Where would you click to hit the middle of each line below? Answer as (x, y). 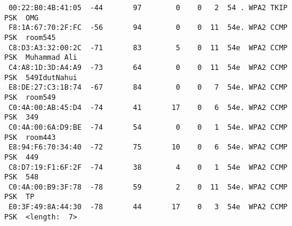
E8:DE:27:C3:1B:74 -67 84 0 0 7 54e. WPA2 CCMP (148, 88)
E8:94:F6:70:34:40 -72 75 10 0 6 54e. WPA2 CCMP (148, 147)
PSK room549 (30, 97)
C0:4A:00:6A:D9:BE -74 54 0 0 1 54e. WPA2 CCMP (148, 127)
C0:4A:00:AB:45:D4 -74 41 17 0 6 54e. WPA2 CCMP (148, 107)
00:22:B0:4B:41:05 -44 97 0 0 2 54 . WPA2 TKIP (148, 8)
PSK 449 (22, 157)
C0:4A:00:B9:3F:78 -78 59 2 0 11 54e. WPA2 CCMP (148, 187)
